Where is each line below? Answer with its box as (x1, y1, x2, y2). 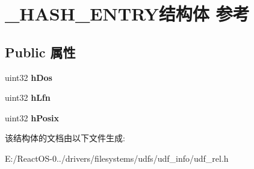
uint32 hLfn (5, 91, 51, 104)
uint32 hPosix (5, 111, 60, 124)
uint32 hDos (5, 71, 52, 83)
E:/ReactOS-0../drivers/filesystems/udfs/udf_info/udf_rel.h (5, 151, 229, 164)
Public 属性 (5, 42, 76, 61)
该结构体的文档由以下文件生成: (5, 132, 125, 144)
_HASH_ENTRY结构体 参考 (5, 1, 250, 26)
